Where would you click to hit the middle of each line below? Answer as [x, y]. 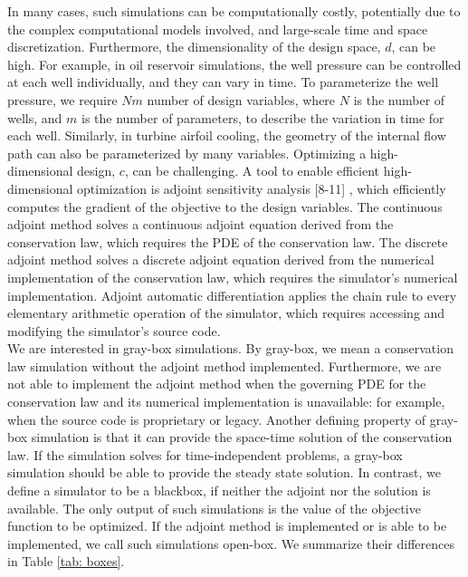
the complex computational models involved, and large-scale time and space [218, 29]
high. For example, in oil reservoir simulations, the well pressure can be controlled [234, 64]
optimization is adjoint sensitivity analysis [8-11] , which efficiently [262, 188]
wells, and [35, 117]
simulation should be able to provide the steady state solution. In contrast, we [224, 472]
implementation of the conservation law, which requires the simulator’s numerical [233, 277]
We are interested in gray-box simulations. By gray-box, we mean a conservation [230, 348]
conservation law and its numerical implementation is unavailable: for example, [226, 402]
